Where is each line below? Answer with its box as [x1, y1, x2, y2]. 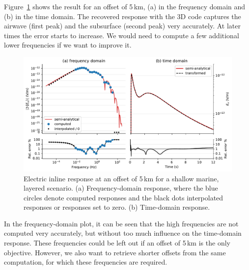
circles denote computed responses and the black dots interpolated [24, 192, 223, 202]
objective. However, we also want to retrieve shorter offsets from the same [4, 247, 226, 257]
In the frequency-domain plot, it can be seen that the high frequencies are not [4, 218, 239, 228]
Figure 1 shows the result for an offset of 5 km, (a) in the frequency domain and [4, 1, 246, 11]
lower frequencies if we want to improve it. [4, 40, 132, 50]
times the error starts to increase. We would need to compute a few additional [4, 30, 239, 40]
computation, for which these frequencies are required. [4, 257, 167, 267]
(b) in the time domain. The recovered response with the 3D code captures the [4, 11, 241, 21]
